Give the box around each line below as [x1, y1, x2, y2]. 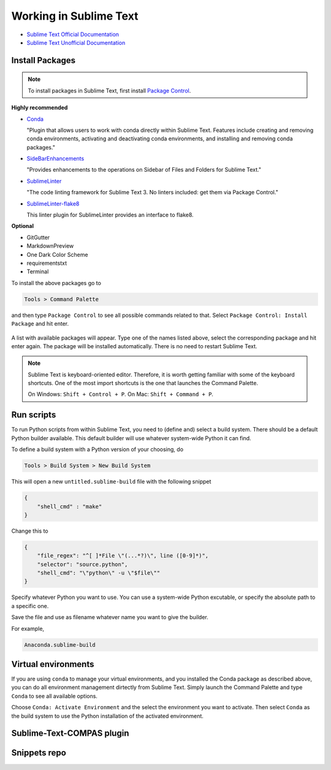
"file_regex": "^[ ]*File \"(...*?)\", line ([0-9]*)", [37, 552, 209, 559]
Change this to [11, 527, 48, 535]
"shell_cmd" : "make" [37, 503, 102, 510]
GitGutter [26, 234, 50, 241]
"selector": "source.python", [37, 561, 128, 568]
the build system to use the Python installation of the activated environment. [11, 712, 204, 720]
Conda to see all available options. [11, 692, 98, 699]
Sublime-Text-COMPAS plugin [11, 728, 129, 739]
